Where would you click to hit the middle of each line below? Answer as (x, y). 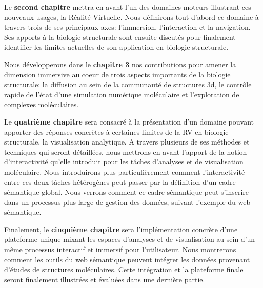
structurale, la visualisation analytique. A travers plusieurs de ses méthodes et (127, 142)
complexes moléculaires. (42, 104)
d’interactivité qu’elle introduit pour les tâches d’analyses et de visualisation (124, 162)
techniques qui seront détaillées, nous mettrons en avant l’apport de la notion (126, 151)
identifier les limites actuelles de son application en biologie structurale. (116, 47)
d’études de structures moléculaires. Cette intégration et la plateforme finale (124, 269)
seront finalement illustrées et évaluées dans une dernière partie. (105, 279)
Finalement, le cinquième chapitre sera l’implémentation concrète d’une (121, 229)
